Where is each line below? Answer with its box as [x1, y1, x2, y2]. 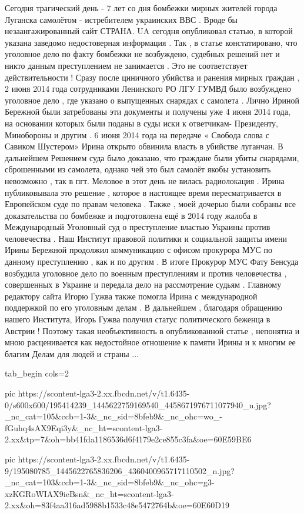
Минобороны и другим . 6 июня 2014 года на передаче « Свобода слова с [5, 128, 269, 141]
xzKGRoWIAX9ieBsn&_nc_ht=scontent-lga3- [5, 487, 174, 499]
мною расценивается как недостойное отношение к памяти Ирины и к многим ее [5, 336, 296, 348]
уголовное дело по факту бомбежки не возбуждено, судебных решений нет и [5, 48, 280, 60]
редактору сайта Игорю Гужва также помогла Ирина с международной [5, 289, 258, 302]
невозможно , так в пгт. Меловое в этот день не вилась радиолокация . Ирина [5, 174, 285, 186]
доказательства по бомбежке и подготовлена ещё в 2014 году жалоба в [5, 209, 258, 221]
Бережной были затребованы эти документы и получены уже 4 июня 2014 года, [5, 105, 290, 118]
